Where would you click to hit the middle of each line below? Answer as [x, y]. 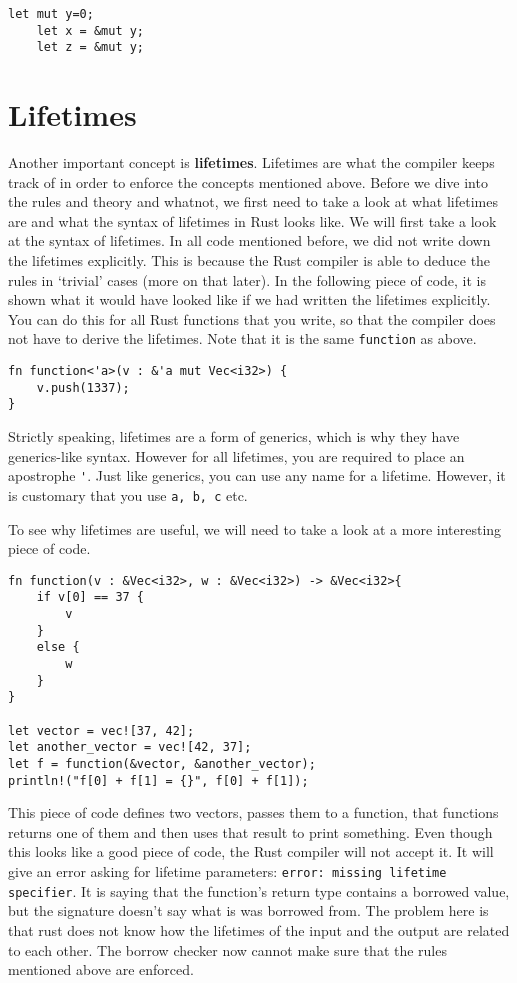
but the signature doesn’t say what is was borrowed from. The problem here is [248, 910]
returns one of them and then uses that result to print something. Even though [250, 831]
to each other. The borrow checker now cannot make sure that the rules [227, 949]
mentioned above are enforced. [101, 969]
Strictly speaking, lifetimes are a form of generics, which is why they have [234, 436]
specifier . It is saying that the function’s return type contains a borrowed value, [259, 890]
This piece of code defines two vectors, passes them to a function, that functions [253, 812]
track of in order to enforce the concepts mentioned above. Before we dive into [248, 181]
